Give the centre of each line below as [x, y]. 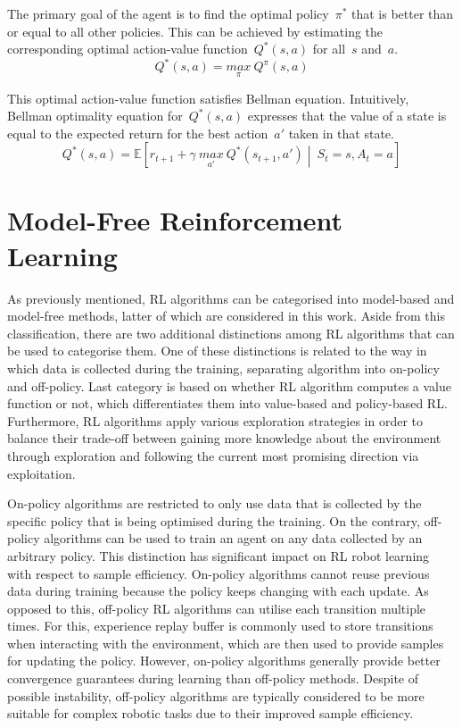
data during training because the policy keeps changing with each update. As [218, 591]
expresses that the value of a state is [347, 116]
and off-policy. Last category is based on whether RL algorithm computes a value [229, 385]
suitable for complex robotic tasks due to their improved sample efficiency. [210, 713]
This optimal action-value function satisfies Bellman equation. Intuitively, [208, 98]
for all [329, 49]
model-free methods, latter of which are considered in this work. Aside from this [226, 316]
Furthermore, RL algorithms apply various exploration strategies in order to [215, 420]
